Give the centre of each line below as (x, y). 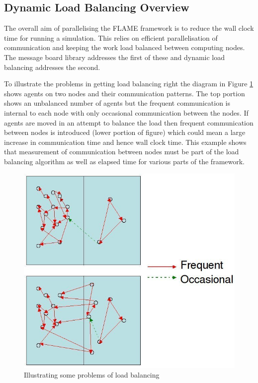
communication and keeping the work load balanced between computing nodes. (125, 47)
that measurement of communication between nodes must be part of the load (122, 152)
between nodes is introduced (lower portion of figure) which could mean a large (125, 132)
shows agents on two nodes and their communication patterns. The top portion (125, 93)
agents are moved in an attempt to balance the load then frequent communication (129, 122)
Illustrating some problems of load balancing (92, 375)
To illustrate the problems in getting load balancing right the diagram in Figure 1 (129, 84)
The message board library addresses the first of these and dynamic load (115, 57)
